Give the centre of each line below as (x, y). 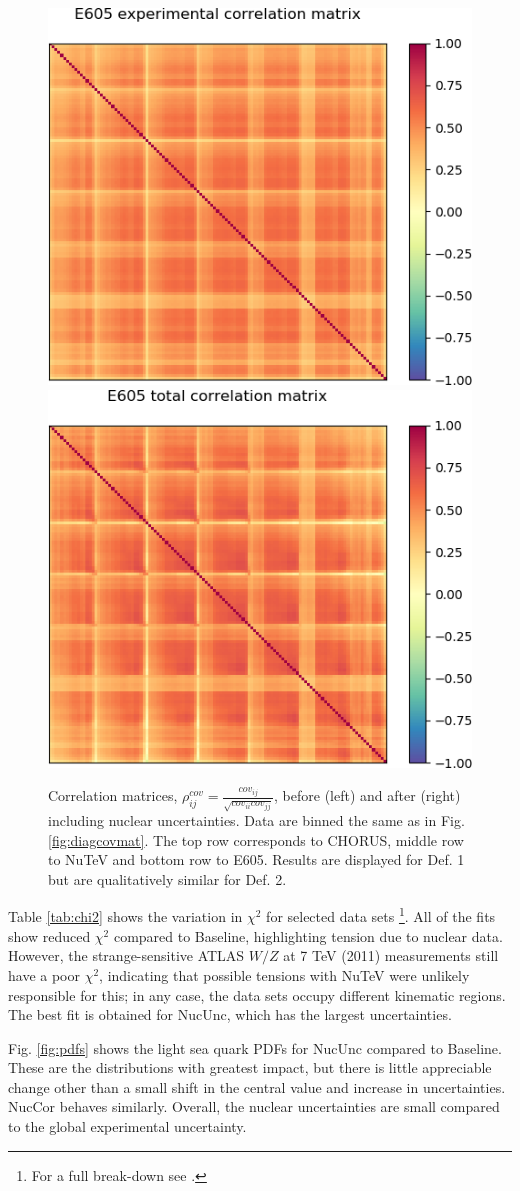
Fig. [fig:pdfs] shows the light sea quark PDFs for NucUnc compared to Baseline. (255, 1047)
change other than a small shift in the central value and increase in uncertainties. (257, 1086)
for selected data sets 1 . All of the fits (381, 915)
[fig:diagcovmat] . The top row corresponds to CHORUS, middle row (256, 839)
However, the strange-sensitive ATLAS (126, 955)
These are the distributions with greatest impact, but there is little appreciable (250, 1067)
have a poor (44, 974)
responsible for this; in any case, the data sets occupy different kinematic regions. (257, 994)
